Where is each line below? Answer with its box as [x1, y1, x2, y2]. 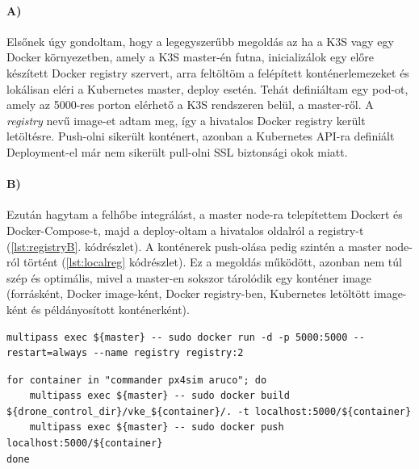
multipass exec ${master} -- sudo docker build [29, 390, 290, 402]
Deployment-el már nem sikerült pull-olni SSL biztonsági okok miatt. [6, 143, 348, 160]
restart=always [6, 347, 88, 359]
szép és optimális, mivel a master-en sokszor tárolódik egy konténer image [6, 269, 372, 286]
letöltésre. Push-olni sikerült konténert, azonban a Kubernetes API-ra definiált [6, 128, 395, 144]
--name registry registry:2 [93, 347, 244, 359]
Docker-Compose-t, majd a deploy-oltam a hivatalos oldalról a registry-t [6, 221, 364, 238]
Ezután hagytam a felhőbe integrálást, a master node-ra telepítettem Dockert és [6, 206, 403, 223]
